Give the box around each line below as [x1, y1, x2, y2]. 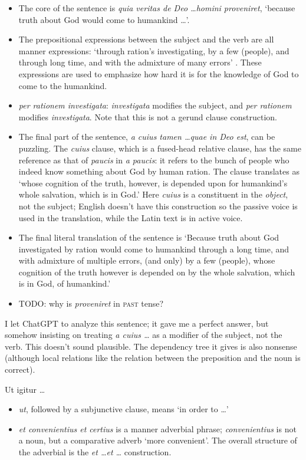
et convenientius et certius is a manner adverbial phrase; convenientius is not [18, 422, 297, 435]
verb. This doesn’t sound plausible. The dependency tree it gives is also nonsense [5, 340, 297, 352]
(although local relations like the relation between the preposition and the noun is [5, 351, 301, 364]
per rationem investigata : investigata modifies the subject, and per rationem [18, 99, 292, 111]
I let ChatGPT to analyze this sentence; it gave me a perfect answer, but [5, 317, 269, 329]
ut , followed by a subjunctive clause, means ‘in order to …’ [18, 403, 229, 415]
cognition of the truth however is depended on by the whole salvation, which [18, 265, 295, 278]
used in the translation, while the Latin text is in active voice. [18, 211, 243, 224]
